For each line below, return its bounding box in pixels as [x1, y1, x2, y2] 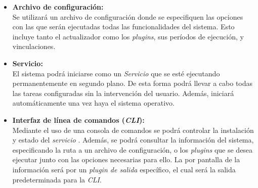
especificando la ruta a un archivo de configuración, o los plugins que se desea [12, 144, 253, 155]
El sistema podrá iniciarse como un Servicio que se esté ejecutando [12, 68, 220, 78]
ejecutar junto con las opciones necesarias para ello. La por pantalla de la [12, 154, 240, 165]
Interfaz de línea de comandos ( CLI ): [12, 114, 145, 125]
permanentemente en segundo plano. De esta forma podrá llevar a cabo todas [12, 78, 253, 88]
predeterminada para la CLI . [12, 174, 102, 184]
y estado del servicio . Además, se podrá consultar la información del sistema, [12, 134, 254, 145]
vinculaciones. [12, 41, 56, 52]
